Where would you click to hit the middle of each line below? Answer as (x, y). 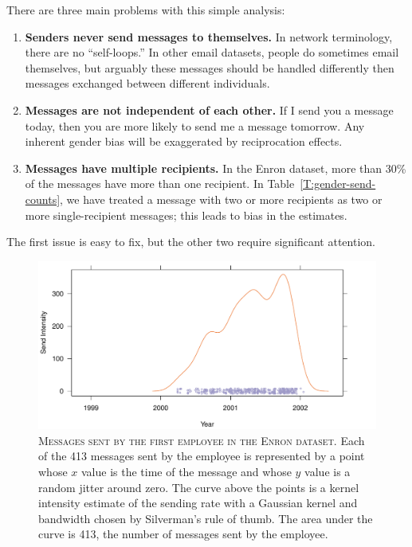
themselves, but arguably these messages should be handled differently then (210, 67)
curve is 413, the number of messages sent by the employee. (183, 534)
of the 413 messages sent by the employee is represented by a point (202, 456)
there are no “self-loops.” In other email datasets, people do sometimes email (212, 52)
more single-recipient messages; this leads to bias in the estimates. (186, 215)
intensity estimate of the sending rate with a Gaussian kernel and (198, 503)
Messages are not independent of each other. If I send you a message (209, 109)
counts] (43, 199)
